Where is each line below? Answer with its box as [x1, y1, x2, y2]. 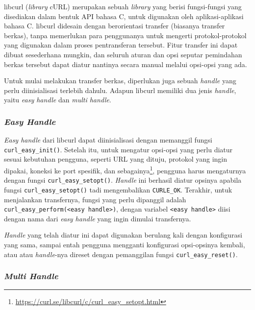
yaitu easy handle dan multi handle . [4, 95, 111, 105]
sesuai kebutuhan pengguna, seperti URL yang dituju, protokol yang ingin [4, 154, 227, 164]
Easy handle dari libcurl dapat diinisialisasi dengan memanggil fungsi [4, 135, 212, 145]
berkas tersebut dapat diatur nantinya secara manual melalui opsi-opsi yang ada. [4, 59, 247, 69]
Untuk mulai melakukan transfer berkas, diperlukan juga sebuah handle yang [4, 75, 236, 86]
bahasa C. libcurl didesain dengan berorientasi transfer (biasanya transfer [4, 21, 225, 31]
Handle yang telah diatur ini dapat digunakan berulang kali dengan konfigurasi [4, 230, 242, 240]
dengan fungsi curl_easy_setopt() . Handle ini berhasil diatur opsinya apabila [4, 175, 242, 185]
